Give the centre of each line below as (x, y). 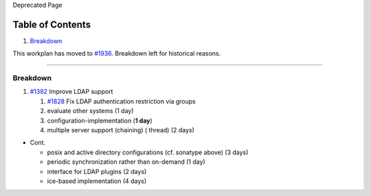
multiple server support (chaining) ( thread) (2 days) (121, 130)
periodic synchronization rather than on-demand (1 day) (126, 162)
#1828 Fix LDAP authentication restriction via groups (121, 101)
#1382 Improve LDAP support (71, 92)
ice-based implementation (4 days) (97, 181)
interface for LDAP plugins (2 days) (97, 171)
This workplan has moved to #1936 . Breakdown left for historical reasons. (117, 53)
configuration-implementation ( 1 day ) (100, 121)
